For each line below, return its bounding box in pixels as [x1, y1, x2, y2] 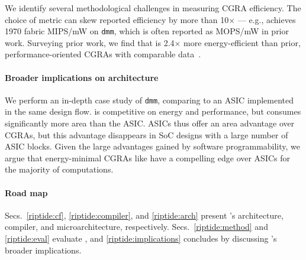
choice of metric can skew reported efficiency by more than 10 [5, 13, 229, 25]
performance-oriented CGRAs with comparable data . [5, 48, 201, 60]
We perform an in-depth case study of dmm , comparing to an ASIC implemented [5, 93, 294, 106]
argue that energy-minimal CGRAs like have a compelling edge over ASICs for [5, 151, 291, 164]
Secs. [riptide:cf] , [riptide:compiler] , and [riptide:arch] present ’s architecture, [5, 209, 284, 221]
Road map [5, 186, 48, 199]
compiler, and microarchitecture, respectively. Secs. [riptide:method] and [5, 220, 268, 233]
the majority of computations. [5, 163, 114, 175]
